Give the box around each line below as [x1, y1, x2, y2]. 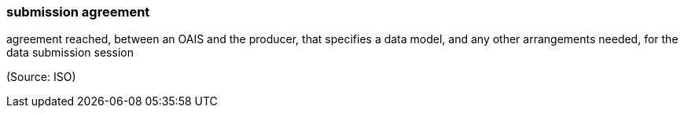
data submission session [6, 46, 134, 60]
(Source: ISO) [6, 70, 76, 84]
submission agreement [6, 4, 150, 20]
